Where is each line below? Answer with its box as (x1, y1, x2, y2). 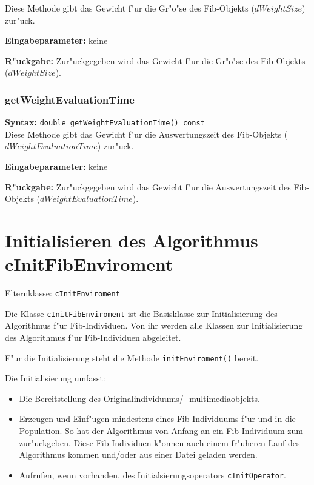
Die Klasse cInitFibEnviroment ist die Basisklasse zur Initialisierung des (5, 307, 278, 319)
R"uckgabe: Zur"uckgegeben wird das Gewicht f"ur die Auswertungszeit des (5, 180, 291, 193)
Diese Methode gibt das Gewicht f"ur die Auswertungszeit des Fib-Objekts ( (5, 127, 288, 140)
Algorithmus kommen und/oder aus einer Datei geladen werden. (19, 448, 258, 461)
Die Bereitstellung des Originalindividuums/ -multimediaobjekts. (19, 392, 260, 404)
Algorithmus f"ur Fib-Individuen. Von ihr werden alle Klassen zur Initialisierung (5, 319, 303, 332)
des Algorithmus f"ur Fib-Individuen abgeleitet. (5, 331, 181, 344)
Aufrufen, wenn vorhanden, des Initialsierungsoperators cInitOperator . (19, 468, 286, 481)
